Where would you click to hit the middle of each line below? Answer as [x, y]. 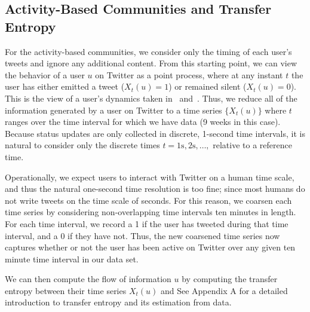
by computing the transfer [230, 279]
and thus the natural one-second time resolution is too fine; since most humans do [155, 189]
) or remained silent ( [208, 86]
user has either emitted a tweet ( [65, 86]
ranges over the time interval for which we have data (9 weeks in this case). [143, 122]
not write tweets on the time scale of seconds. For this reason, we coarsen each [148, 200]
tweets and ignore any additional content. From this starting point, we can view [151, 63]
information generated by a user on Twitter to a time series [113, 110]
